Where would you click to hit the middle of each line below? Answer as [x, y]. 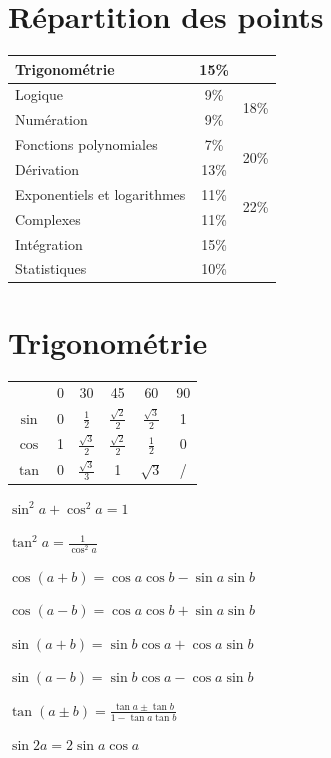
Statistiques [51, 268]
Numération [51, 119]
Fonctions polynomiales [86, 144]
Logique [39, 94]
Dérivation [47, 169]
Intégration [49, 243]
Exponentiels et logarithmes [100, 193]
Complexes [48, 218]
